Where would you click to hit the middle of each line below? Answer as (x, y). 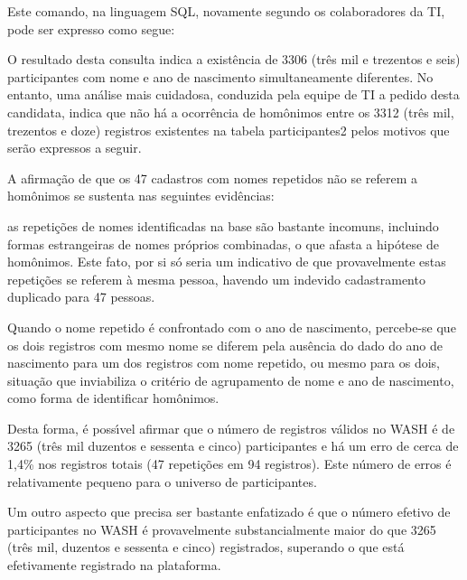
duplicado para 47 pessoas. (81, 297)
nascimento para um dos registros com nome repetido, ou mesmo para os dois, (224, 363)
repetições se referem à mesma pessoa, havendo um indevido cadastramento (216, 279)
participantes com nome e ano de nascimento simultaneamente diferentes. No (220, 76)
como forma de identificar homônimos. (113, 398)
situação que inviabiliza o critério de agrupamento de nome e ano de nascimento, (231, 380)
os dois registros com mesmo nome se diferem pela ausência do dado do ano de (225, 345)
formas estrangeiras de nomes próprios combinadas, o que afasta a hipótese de (223, 243)
